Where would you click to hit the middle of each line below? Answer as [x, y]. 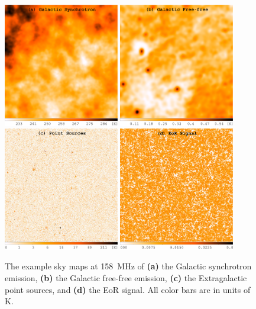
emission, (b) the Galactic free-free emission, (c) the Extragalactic [126, 277]
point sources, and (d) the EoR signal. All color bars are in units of [128, 289]
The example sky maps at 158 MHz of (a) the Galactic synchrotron [128, 266]
